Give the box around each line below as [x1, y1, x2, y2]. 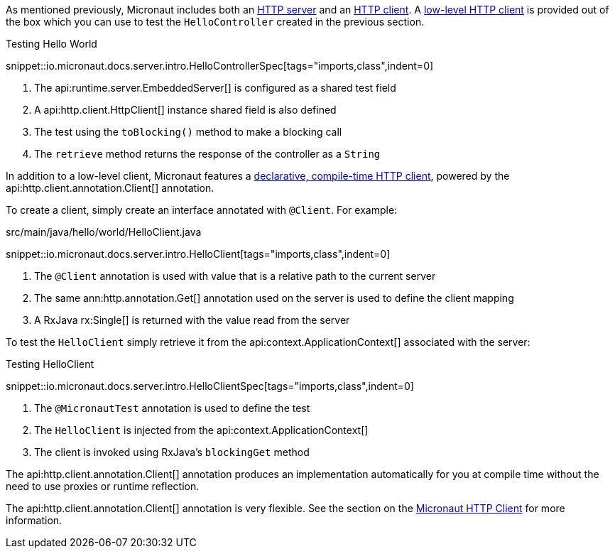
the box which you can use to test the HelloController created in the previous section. [6, 16, 425, 28]
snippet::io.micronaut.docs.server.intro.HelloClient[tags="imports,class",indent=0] [6, 248, 391, 260]
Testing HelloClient [6, 358, 94, 370]
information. [6, 514, 62, 526]
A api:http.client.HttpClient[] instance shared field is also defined [34, 104, 337, 116]
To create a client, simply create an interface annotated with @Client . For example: [6, 204, 398, 216]
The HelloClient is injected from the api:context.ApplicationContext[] [34, 424, 369, 436]
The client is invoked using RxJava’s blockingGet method [34, 446, 310, 458]
